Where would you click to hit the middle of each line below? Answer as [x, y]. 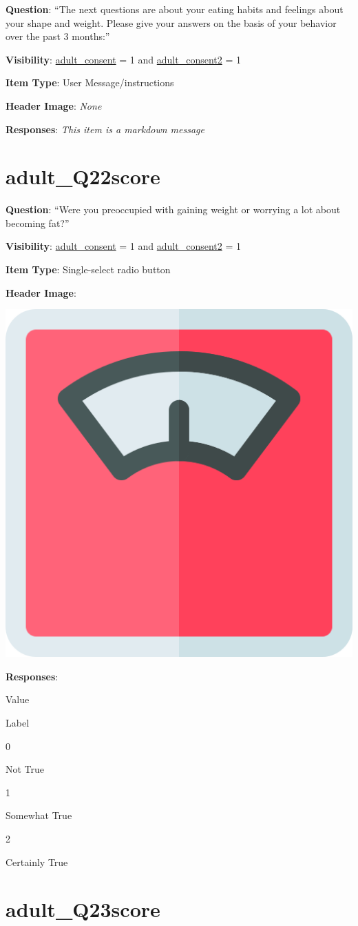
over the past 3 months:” [58, 36]
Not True [25, 769]
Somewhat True [39, 815]
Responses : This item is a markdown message [105, 129]
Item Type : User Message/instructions [90, 82]
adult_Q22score [83, 176]
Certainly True [37, 861]
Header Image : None [54, 105]
